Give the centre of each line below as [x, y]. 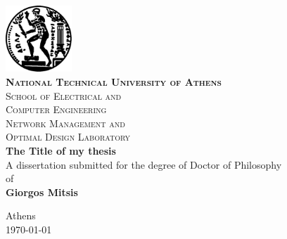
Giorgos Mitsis [42, 192]
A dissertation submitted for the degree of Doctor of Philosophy [144, 164]
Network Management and [65, 123]
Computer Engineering [56, 109]
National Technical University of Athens [114, 82]
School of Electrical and [64, 95]
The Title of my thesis [61, 151]
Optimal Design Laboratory [68, 137]
